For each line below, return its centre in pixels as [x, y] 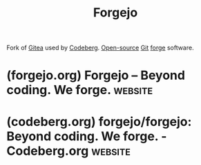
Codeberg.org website [68, 151]
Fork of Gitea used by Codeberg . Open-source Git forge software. [100, 48]
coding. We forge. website [80, 90]
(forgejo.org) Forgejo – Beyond [96, 75]
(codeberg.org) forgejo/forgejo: [99, 121]
